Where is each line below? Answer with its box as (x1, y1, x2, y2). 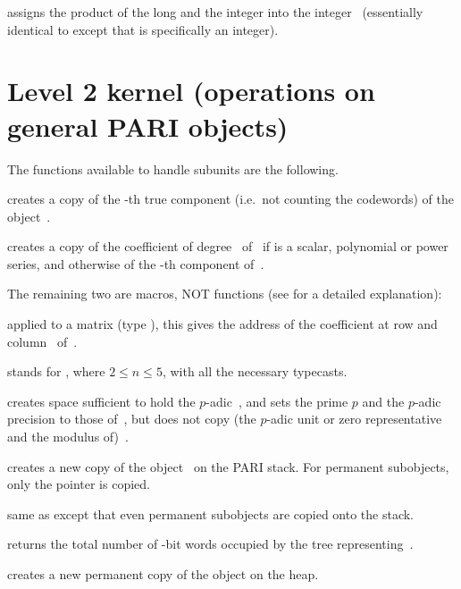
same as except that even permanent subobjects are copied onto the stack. (7, 504, 415, 523)
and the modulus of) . (7, 427, 129, 446)
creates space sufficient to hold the (7, 391, 196, 410)
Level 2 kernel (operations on (7, 72, 375, 109)
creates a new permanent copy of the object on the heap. (7, 565, 319, 583)
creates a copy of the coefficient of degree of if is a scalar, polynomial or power (7, 237, 448, 256)
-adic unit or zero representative (266, 409, 442, 428)
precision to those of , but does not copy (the (7, 409, 256, 428)
